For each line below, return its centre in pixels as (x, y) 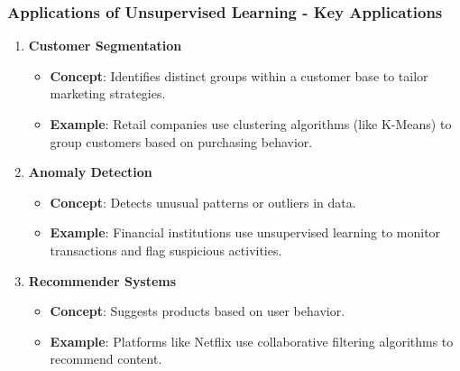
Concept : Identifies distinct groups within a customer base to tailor (239, 75)
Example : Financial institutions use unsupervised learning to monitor (245, 232)
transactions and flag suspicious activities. (166, 250)
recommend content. (106, 359)
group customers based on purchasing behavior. (181, 141)
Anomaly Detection (90, 172)
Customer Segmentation (105, 46)
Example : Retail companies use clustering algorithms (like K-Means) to (251, 124)
